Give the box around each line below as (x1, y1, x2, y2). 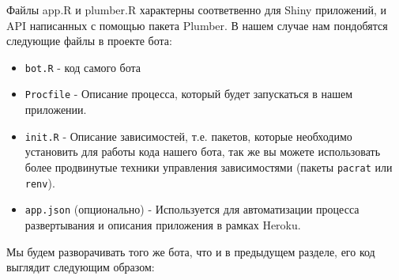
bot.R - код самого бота (24, 59, 141, 75)
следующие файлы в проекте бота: (6, 32, 172, 49)
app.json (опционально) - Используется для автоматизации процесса (24, 201, 359, 218)
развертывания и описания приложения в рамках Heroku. (24, 216, 301, 233)
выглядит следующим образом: (6, 259, 155, 275)
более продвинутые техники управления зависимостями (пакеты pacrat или (24, 158, 393, 175)
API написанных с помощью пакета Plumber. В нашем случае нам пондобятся (6, 17, 388, 33)
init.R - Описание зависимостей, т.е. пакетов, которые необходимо (24, 127, 352, 144)
